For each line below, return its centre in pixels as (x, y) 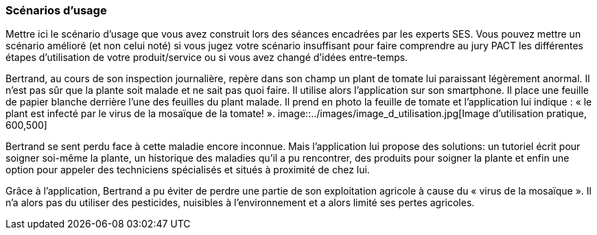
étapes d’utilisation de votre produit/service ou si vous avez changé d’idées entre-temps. (207, 58)
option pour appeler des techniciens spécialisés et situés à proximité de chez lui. (188, 170)
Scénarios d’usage (56, 10)
